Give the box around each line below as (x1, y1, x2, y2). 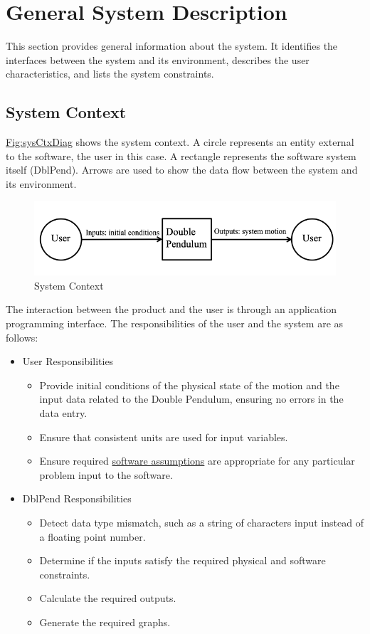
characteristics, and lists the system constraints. (6, 66, 214, 81)
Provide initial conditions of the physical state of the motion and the (39, 377, 339, 392)
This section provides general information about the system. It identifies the (6, 38, 338, 53)
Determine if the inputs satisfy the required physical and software (39, 553, 326, 568)
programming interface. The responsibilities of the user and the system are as (6, 316, 344, 331)
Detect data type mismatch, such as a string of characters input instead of (39, 515, 364, 530)
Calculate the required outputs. (39, 591, 176, 606)
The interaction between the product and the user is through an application (6, 302, 337, 317)
